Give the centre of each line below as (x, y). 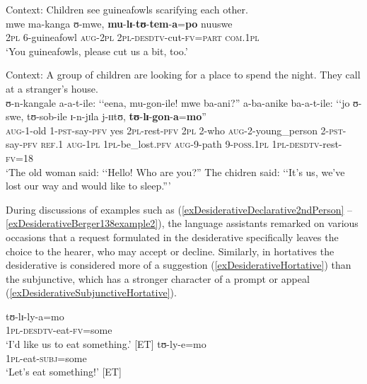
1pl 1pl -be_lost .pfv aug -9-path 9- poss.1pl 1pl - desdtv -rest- (214, 144)
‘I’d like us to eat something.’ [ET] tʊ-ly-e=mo (106, 344)
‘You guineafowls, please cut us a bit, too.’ (97, 51)
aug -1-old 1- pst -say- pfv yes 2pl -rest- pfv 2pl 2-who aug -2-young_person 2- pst (174, 130)
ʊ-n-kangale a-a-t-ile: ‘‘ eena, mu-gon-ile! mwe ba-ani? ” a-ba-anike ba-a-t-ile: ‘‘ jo (178, 102)
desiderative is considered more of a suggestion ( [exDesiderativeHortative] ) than (179, 265)
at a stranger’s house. (52, 88)
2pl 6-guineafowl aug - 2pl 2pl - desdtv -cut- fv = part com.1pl (133, 37)
